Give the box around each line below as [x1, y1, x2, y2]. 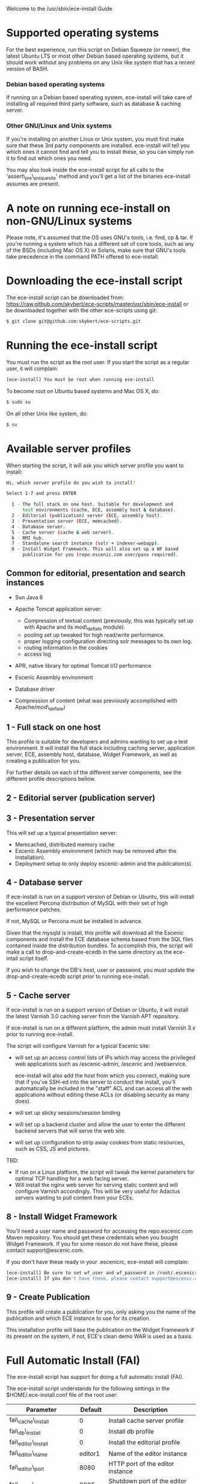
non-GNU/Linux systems [6, 214, 132, 228]
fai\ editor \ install [9, 1438, 48, 1447]
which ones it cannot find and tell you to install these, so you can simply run [6, 148, 194, 155]
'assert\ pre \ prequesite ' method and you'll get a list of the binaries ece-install [6, 173, 191, 181]
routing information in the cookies [23, 644, 108, 651]
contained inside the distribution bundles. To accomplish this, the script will [6, 942, 193, 949]
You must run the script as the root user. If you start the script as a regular [6, 359, 189, 366]
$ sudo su [6, 399, 31, 405]
